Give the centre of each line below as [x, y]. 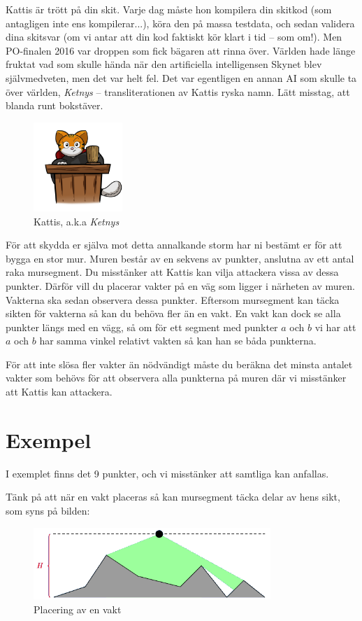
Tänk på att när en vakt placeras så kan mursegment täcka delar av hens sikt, [173, 497]
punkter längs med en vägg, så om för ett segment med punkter [142, 327]
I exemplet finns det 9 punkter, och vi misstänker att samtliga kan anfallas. [167, 473]
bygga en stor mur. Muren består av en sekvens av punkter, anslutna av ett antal [180, 258]
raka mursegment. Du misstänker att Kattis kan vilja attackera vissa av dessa [172, 272]
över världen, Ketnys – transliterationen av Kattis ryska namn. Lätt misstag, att [178, 91]
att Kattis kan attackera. [59, 392]
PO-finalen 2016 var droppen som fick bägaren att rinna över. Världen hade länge [181, 50]
